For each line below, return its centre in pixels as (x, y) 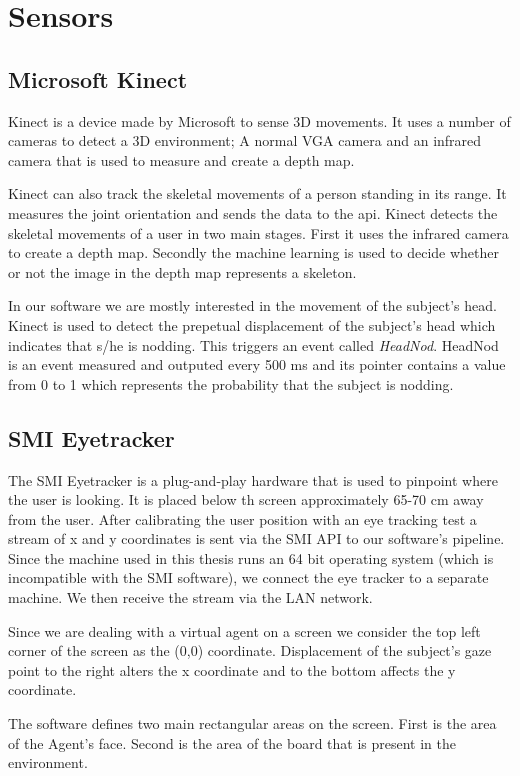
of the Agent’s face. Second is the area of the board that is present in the (232, 742)
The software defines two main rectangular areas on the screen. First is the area (252, 723)
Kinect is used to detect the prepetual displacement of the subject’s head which (252, 324)
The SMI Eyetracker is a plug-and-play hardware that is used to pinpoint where (253, 479)
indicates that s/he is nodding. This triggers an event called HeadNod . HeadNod (253, 344)
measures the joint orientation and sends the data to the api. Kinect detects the (253, 212)
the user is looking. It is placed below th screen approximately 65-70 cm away (246, 499)
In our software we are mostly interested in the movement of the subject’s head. (252, 305)
